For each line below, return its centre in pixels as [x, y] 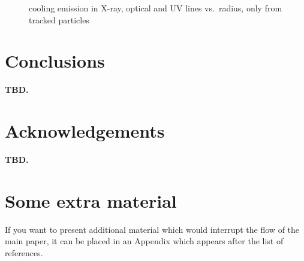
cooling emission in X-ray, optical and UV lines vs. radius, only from [156, 8]
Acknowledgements [85, 131]
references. [24, 252]
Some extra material [91, 200]
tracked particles [59, 19]
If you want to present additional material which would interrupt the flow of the [152, 229]
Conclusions [55, 61]
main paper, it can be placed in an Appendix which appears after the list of [144, 241]
